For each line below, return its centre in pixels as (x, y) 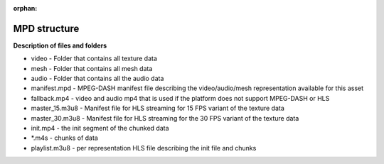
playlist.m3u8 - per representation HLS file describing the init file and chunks (144, 148)
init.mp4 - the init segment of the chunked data (100, 129)
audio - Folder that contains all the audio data (97, 79)
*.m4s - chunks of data (65, 138)
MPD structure (46, 28)
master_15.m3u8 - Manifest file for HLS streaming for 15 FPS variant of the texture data (158, 108)
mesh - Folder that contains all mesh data (92, 68)
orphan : (25, 8)
